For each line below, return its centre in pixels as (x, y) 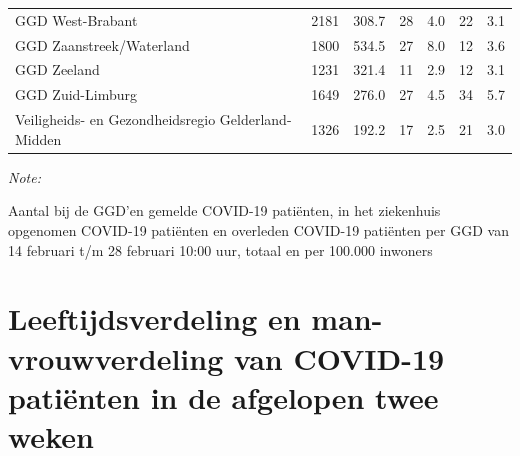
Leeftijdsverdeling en (154, 318)
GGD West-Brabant (76, 19)
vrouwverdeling (116, 357)
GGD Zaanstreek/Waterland (102, 44)
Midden (38, 138)
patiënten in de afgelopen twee (223, 396)
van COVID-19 (339, 357)
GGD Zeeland (57, 69)
